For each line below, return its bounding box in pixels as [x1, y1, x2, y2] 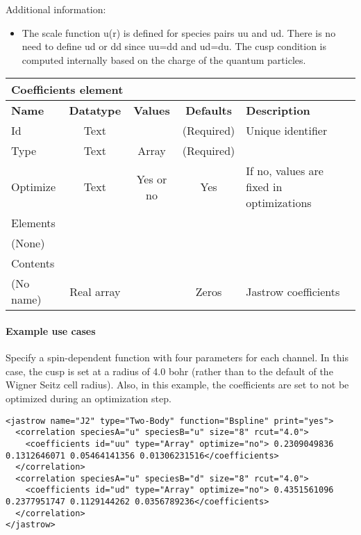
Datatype [69, 102, 121, 119]
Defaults [185, 102, 232, 119]
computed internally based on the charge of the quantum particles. [22, 52, 306, 67]
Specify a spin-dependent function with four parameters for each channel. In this [6, 350, 349, 365]
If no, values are [246, 163, 324, 179]
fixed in [246, 179, 283, 195]
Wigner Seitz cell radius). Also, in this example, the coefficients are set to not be [6, 377, 349, 392]
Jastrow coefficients [246, 283, 340, 299]
